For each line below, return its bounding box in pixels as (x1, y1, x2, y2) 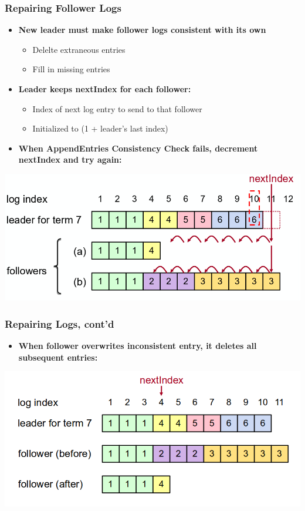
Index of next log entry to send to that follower (32, 102, 202, 115)
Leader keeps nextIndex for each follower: (18, 83, 191, 95)
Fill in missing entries (32, 63, 110, 75)
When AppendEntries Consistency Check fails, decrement (18, 142, 258, 154)
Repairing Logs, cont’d (5, 316, 114, 331)
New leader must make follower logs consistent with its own (18, 23, 266, 36)
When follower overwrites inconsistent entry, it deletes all (18, 339, 257, 352)
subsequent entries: (18, 351, 98, 363)
